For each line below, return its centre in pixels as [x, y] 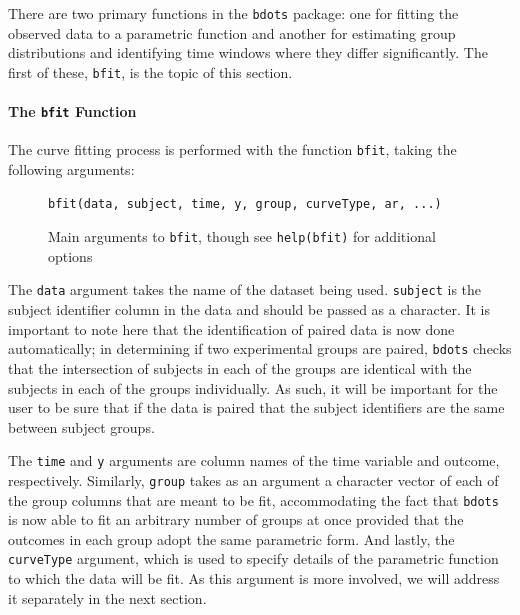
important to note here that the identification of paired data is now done [231, 328]
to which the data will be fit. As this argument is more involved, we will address [254, 578]
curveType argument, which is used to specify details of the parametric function [253, 558]
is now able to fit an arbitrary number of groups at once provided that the [236, 519]
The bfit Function [72, 111]
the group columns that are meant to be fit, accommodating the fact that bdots [253, 499]
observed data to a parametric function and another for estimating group [232, 32]
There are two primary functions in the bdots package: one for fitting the [233, 13]
